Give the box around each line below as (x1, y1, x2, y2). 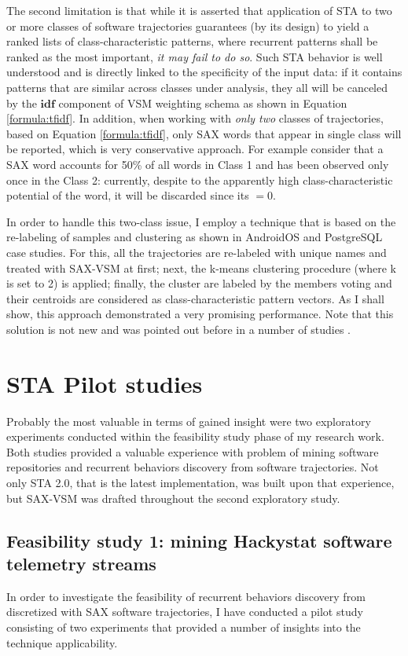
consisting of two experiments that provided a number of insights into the (6, 618, 361, 635)
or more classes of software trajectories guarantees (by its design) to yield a (6, 17, 369, 34)
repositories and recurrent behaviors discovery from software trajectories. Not (6, 459, 379, 475)
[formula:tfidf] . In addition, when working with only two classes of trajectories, (6, 110, 384, 126)
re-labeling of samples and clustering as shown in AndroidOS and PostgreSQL (6, 229, 383, 245)
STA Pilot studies (6, 367, 203, 399)
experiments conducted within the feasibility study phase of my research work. (6, 428, 384, 445)
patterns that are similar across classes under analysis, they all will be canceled (6, 79, 388, 95)
